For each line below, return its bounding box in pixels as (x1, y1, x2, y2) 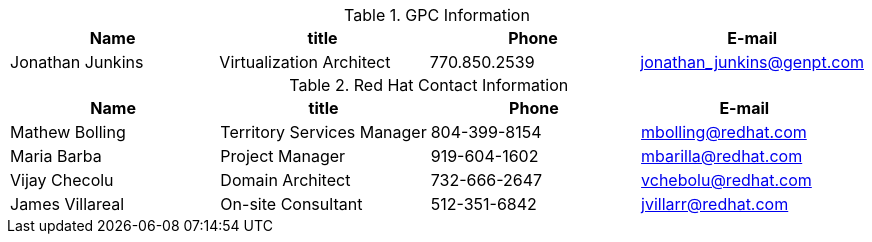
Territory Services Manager (220, 122, 427, 142)
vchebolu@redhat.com (641, 170, 812, 190)
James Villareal (10, 194, 125, 214)
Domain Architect (220, 170, 351, 190)
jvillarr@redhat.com (641, 194, 789, 214)
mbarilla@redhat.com (641, 146, 803, 166)
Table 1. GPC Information (344, 5, 530, 25)
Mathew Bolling (10, 122, 126, 142)
